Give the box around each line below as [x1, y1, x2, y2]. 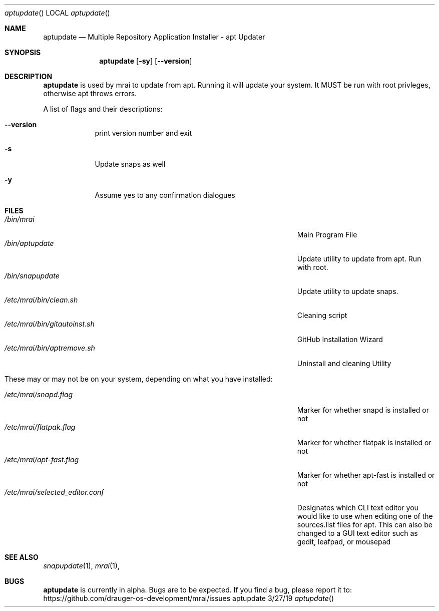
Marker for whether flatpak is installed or [297, 438, 431, 447]
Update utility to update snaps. [297, 287, 398, 295]
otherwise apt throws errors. [43, 89, 137, 98]
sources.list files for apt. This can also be [297, 520, 432, 529]
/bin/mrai [5, 215, 35, 223]
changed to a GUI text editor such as [297, 529, 418, 537]
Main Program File [297, 230, 357, 239]
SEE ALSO [5, 553, 39, 561]
